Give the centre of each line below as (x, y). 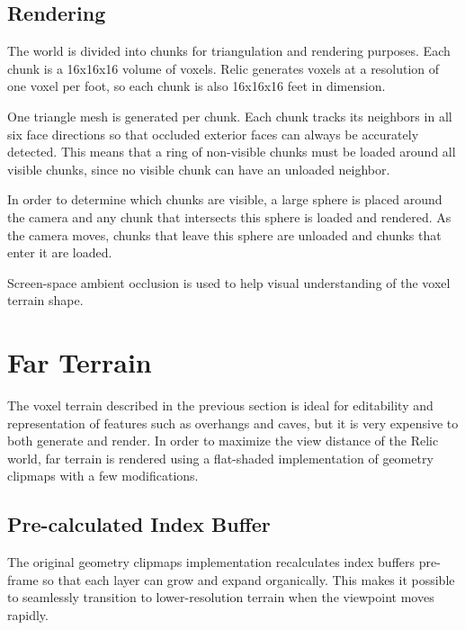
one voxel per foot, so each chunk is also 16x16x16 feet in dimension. (197, 86)
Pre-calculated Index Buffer (139, 524)
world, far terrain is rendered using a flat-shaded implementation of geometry (220, 458)
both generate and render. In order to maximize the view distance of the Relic (223, 441)
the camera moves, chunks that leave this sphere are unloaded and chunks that (224, 234)
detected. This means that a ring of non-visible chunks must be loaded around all (232, 152)
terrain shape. (45, 300)
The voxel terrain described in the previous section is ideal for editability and (220, 405)
